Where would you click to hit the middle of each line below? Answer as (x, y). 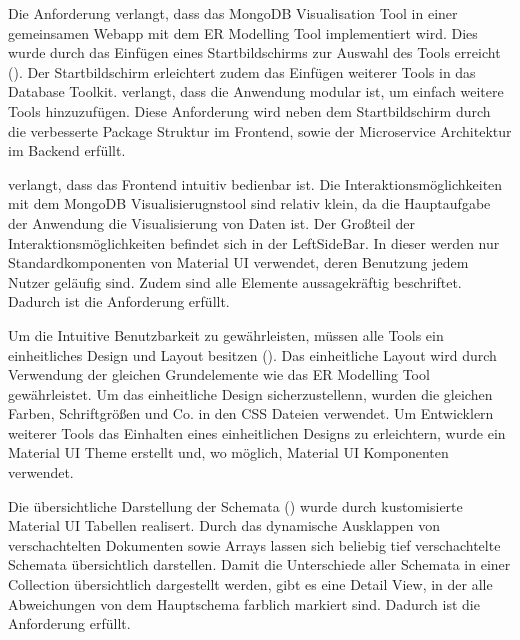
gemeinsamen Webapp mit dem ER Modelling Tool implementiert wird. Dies (243, 32)
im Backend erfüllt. (67, 150)
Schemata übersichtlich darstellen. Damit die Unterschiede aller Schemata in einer (259, 564)
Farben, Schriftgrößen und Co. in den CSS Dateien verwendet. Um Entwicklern (251, 413)
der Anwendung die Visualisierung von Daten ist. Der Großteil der (211, 222)
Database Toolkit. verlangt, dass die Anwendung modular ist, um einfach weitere (256, 91)
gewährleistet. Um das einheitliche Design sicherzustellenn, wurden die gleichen (250, 393)
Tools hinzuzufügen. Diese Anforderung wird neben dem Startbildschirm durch (249, 110)
